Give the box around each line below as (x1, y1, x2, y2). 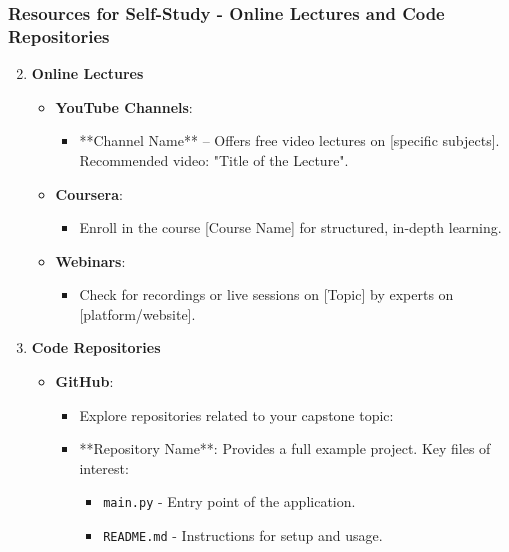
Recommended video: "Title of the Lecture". (79, 149, 349, 170)
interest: (79, 457, 129, 478)
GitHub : (55, 371, 114, 392)
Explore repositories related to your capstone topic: (79, 404, 394, 425)
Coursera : (55, 183, 123, 204)
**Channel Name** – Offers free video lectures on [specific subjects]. (79, 130, 500, 151)
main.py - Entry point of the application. (103, 491, 356, 512)
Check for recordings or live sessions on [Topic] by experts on (79, 284, 454, 305)
